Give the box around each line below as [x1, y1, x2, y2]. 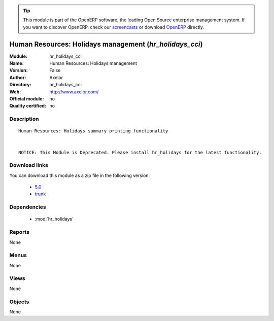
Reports [9, 229, 30, 236]
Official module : [9, 96, 44, 102]
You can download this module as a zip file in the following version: [9, 172, 150, 179]
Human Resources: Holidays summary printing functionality [18, 128, 168, 134]
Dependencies [9, 203, 47, 210]
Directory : [9, 82, 31, 88]
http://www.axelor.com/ [49, 89, 99, 95]
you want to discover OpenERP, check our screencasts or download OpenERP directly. [23, 24, 204, 30]
